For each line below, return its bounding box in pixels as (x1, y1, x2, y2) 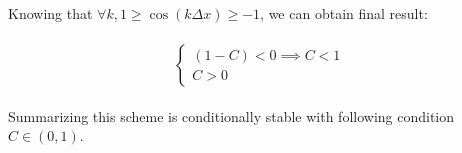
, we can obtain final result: (260, 3, 428, 23)
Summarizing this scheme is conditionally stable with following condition (8, 105, 455, 126)
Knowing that (8, 3, 93, 23)
